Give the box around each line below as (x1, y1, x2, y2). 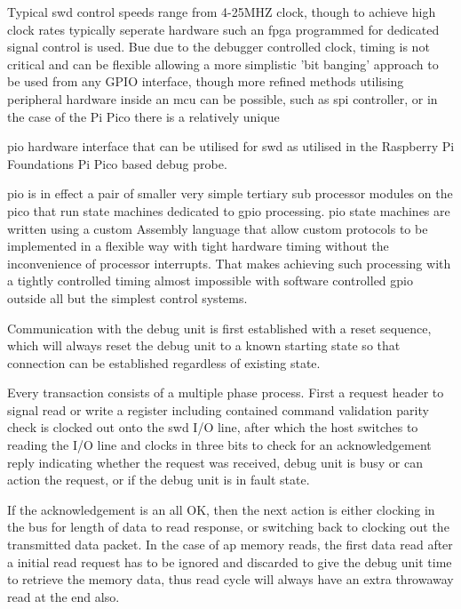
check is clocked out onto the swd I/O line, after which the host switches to (7, 418, 418, 437)
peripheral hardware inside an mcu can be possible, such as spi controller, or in (7, 89, 438, 108)
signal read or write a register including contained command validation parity (7, 400, 429, 419)
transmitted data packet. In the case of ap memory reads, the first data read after (7, 535, 453, 554)
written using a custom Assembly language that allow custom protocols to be (7, 219, 428, 237)
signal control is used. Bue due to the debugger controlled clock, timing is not (7, 37, 430, 56)
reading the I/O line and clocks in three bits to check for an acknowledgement (7, 436, 432, 454)
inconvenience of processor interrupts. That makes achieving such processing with (7, 253, 451, 272)
